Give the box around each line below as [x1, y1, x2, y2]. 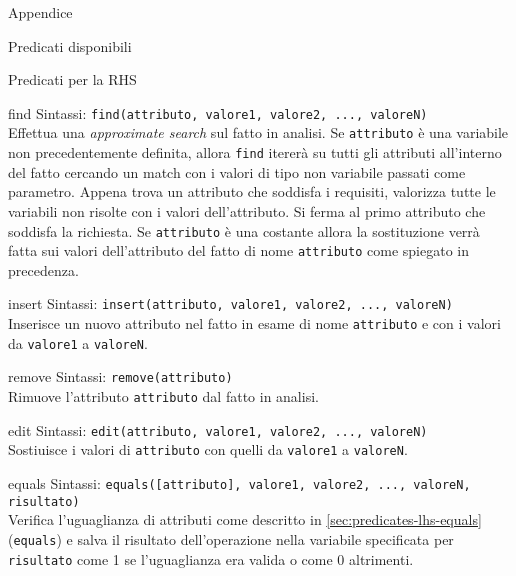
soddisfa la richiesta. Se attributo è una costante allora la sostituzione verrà [8, 220, 480, 241]
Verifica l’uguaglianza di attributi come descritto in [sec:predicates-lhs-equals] [8, 509, 482, 530]
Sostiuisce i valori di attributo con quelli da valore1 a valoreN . [8, 439, 408, 460]
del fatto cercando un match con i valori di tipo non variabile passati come [8, 161, 466, 182]
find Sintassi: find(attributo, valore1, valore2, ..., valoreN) [8, 102, 428, 123]
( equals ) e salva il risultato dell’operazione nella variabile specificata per [8, 528, 454, 549]
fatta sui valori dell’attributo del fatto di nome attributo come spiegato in [8, 240, 469, 261]
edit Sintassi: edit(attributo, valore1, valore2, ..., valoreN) [8, 419, 428, 440]
